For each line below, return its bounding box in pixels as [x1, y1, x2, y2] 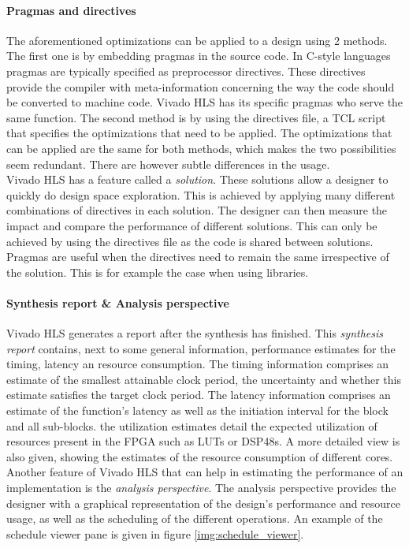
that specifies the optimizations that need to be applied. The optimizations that [6, 125, 392, 141]
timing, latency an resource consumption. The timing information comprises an [6, 356, 389, 372]
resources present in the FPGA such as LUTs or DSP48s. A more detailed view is [6, 433, 400, 449]
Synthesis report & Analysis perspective [6, 294, 229, 311]
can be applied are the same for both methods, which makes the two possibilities [6, 140, 396, 156]
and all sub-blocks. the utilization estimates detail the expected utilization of [6, 417, 377, 434]
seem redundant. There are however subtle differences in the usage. [6, 155, 330, 172]
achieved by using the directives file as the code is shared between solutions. [6, 233, 374, 249]
